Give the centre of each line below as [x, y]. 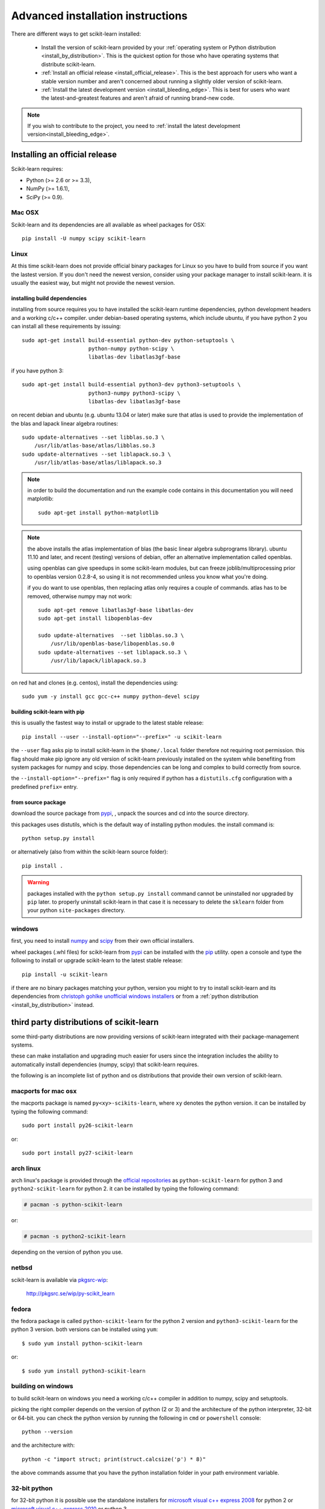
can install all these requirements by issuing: [66, 327]
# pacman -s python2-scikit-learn [75, 1236]
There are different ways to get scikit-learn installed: [76, 34]
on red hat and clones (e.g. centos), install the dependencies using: [95, 683]
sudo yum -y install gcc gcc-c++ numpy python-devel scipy [111, 697]
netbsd [22, 1268]
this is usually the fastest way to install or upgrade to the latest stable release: [107, 723]
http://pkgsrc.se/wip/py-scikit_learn [70, 1293]
